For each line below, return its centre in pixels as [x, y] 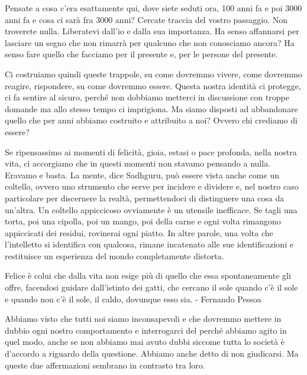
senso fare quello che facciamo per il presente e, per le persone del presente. [141, 54]
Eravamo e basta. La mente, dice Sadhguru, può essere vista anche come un [142, 175]
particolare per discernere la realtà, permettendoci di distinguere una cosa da [145, 198]
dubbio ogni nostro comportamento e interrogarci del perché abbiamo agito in [146, 330]
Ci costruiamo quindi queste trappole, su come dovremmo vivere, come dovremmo [153, 74]
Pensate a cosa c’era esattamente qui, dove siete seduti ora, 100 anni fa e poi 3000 [153, 8]
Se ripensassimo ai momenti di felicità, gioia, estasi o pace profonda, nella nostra [151, 151]
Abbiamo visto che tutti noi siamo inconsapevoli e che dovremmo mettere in [143, 319]
